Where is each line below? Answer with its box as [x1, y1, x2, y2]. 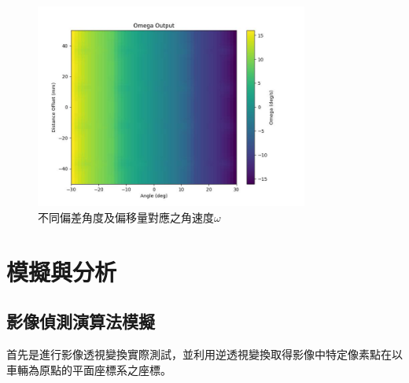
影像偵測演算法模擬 [6, 309, 155, 333]
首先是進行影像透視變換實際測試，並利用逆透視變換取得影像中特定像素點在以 [6, 346, 403, 363]
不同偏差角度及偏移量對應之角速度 [38, 208, 214, 225]
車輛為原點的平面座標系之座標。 [6, 361, 171, 377]
